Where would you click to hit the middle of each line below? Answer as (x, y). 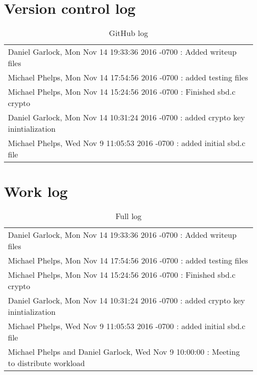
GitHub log (128, 33)
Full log (128, 216)
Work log (36, 191)
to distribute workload (46, 363)
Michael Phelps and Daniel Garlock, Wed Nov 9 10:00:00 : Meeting (124, 352)
